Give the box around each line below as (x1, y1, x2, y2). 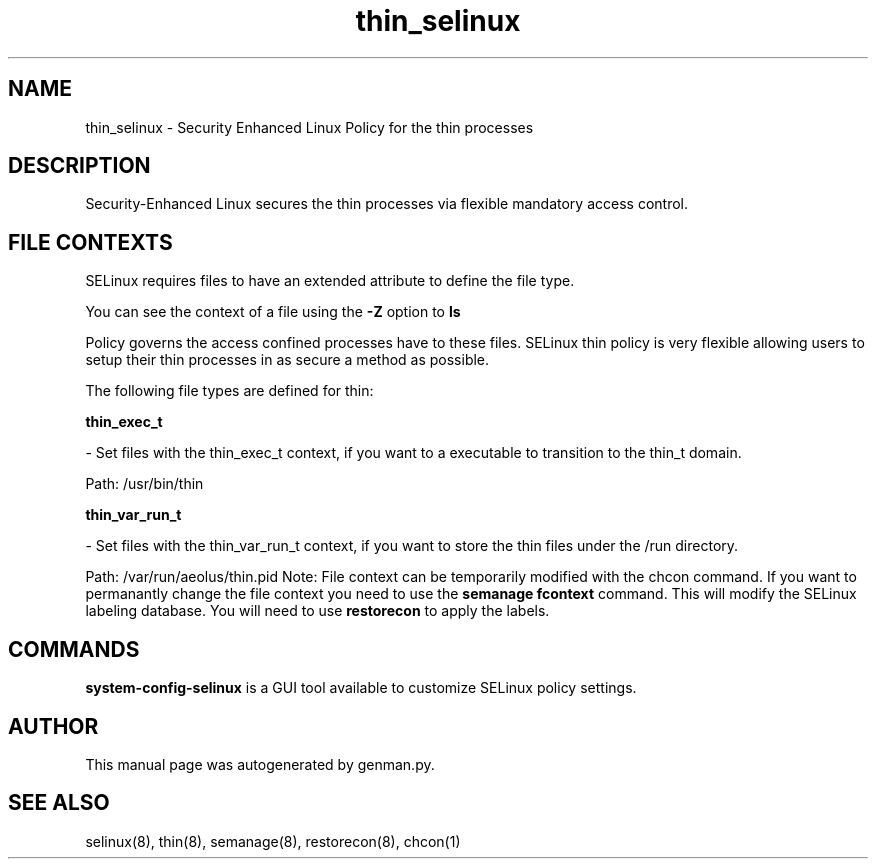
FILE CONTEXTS (8, 229, 173, 255)
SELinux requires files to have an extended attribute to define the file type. (85, 272, 575, 290)
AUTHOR (8, 713, 99, 739)
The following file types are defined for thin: (85, 382, 374, 400)
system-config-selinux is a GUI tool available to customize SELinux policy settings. (85, 679, 637, 697)
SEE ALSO (8, 790, 110, 816)
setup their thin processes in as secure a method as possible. (85, 351, 490, 369)
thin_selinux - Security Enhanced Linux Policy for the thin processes (85, 118, 534, 136)
